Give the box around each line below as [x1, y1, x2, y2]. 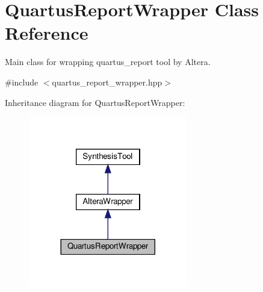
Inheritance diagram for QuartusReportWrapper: [5, 96, 185, 108]
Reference [5, 20, 88, 45]
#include [5, 75, 39, 88]
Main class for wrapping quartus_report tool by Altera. [5, 55, 211, 68]
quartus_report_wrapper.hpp [52, 75, 162, 88]
